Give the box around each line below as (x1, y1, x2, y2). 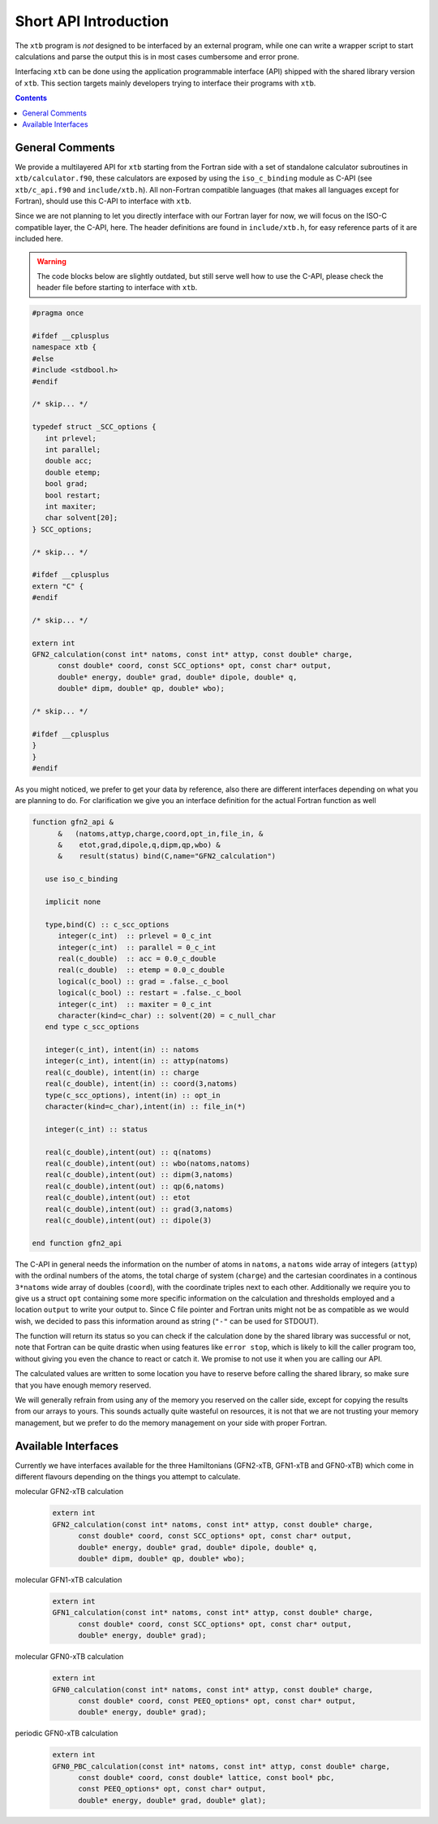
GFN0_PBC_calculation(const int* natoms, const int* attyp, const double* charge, (52, 1761, 391, 1771)
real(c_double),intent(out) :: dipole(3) (45, 1215, 213, 1225)
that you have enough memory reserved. (15, 1380, 152, 1390)
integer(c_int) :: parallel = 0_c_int (58, 943, 217, 952)
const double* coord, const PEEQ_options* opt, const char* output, (78, 1696, 357, 1705)
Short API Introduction (15, 12, 170, 30)
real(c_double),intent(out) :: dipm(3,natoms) (45, 1170, 234, 1179)
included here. (15, 234, 64, 244)
